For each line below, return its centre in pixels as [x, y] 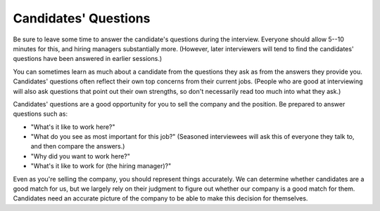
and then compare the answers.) [78, 147]
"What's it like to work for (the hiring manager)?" [101, 166]
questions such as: [40, 114]
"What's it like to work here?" [73, 127]
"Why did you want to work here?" [80, 156]
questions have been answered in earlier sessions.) [88, 59]
